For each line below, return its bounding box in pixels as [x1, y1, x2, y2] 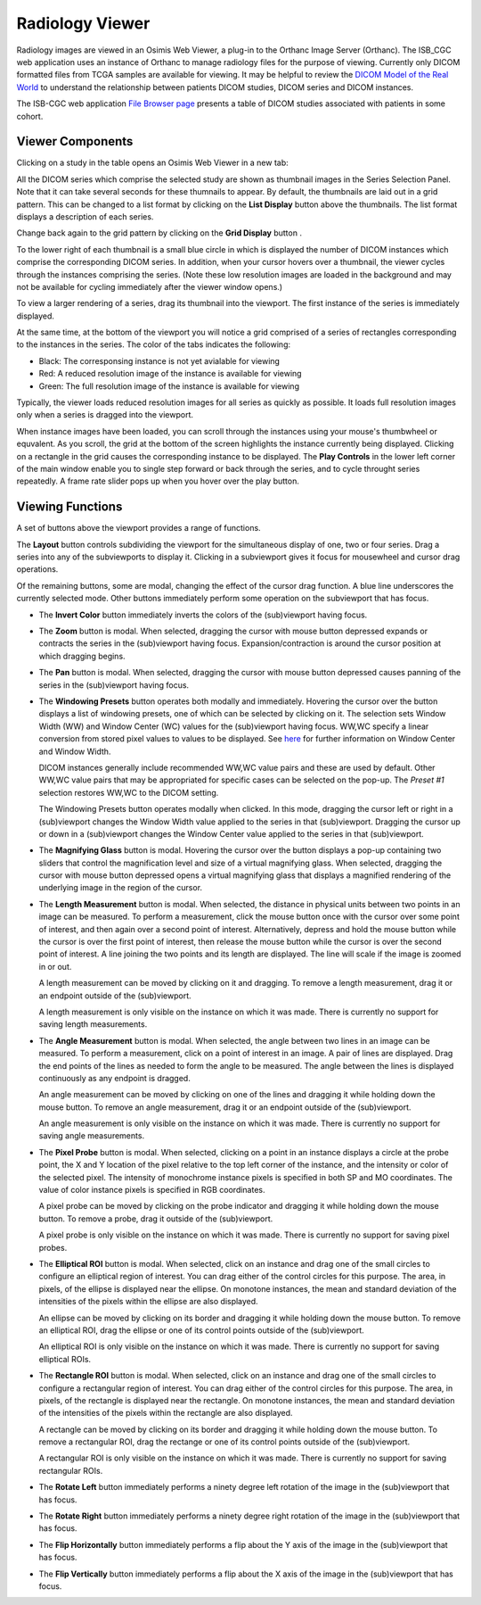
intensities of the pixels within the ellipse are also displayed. [38, 1296, 258, 1307]
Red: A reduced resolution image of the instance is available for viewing [38, 368, 302, 379]
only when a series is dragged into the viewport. [16, 410, 194, 420]
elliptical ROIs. [38, 1353, 92, 1364]
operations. [16, 564, 59, 575]
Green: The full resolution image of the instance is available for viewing [38, 380, 300, 392]
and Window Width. [38, 746, 111, 757]
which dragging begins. [38, 650, 126, 661]
